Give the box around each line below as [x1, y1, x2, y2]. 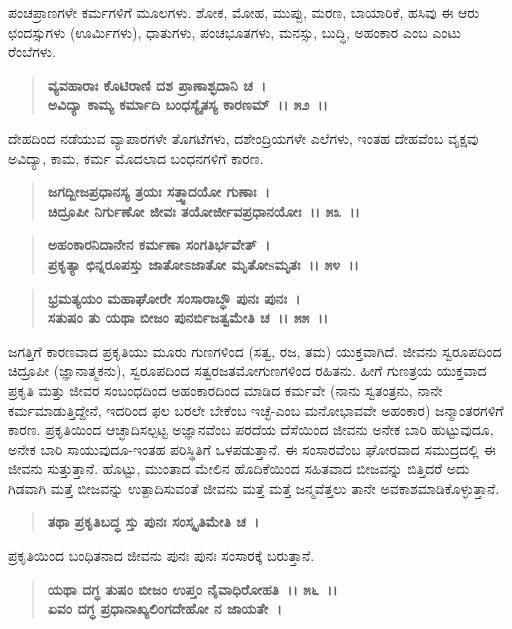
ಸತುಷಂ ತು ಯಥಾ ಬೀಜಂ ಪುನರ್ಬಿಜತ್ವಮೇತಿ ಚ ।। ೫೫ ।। [47, 307, 329, 328]
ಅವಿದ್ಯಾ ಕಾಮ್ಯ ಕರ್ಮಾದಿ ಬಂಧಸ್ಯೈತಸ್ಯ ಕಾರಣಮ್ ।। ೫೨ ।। [47, 94, 328, 115]
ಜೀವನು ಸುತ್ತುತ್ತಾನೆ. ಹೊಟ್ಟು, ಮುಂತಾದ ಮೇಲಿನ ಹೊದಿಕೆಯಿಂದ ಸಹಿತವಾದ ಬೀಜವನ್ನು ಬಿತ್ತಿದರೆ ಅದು [8, 458, 470, 479]
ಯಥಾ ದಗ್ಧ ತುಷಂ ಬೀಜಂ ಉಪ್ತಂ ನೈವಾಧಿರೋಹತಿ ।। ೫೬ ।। [47, 578, 338, 599]
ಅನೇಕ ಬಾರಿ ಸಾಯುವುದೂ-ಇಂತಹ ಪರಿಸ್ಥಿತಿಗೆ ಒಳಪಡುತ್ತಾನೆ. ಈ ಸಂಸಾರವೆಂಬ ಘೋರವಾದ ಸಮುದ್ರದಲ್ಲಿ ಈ [8, 438, 496, 459]
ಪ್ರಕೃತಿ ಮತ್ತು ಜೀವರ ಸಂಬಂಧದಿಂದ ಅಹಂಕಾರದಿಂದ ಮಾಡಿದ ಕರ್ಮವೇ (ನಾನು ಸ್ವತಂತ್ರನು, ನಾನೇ [8, 379, 443, 400]
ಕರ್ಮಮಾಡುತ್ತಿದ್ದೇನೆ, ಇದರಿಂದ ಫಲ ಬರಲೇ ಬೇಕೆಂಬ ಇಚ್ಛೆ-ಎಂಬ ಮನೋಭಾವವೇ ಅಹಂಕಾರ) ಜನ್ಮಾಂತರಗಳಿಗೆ [8, 399, 504, 420]
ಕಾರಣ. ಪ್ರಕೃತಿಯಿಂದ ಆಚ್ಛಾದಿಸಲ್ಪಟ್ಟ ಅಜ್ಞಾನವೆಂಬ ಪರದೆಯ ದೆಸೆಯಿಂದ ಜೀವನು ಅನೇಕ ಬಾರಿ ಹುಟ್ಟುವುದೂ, [8, 419, 494, 440]
